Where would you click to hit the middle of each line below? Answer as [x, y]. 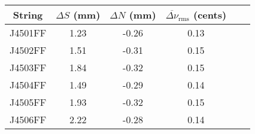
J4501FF [28, 33]
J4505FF [28, 102]
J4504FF [28, 85]
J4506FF [28, 119]
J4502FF [28, 50]
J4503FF [28, 67]
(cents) [210, 15]
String [28, 15]
